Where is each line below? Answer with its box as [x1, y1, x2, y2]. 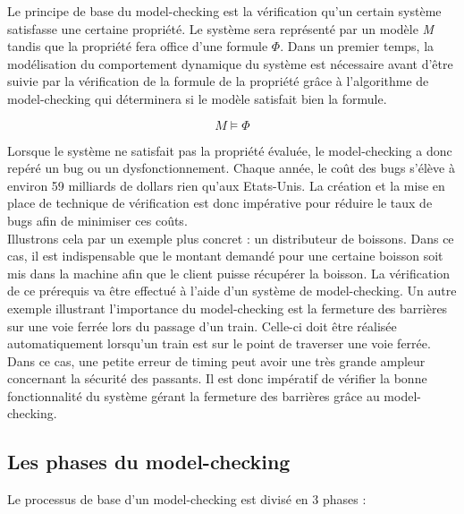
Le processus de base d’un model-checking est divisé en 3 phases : [7, 490, 367, 509]
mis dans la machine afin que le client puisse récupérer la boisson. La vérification [7, 263, 451, 282]
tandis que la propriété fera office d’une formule [7, 37, 268, 56]
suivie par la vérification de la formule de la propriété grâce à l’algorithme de [7, 72, 429, 90]
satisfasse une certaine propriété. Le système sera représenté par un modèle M [7, 19, 434, 38]
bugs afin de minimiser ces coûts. [7, 210, 188, 229]
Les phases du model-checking [7, 448, 291, 475]
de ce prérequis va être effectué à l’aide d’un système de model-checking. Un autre [7, 281, 457, 300]
